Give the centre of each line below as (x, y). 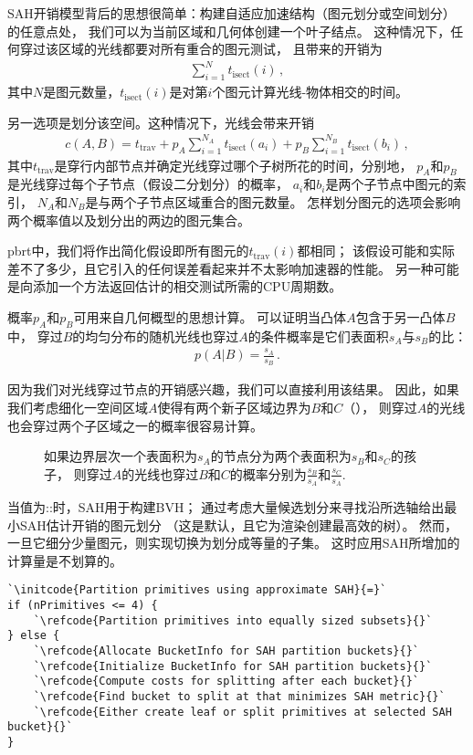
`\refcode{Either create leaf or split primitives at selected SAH (242, 712)
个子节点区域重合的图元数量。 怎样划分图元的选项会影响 (292, 202)
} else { (34, 636)
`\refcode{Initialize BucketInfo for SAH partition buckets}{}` (233, 666)
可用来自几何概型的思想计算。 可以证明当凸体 (210, 316)
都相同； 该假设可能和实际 (376, 251)
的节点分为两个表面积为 (281, 456)
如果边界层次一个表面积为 (121, 456)
